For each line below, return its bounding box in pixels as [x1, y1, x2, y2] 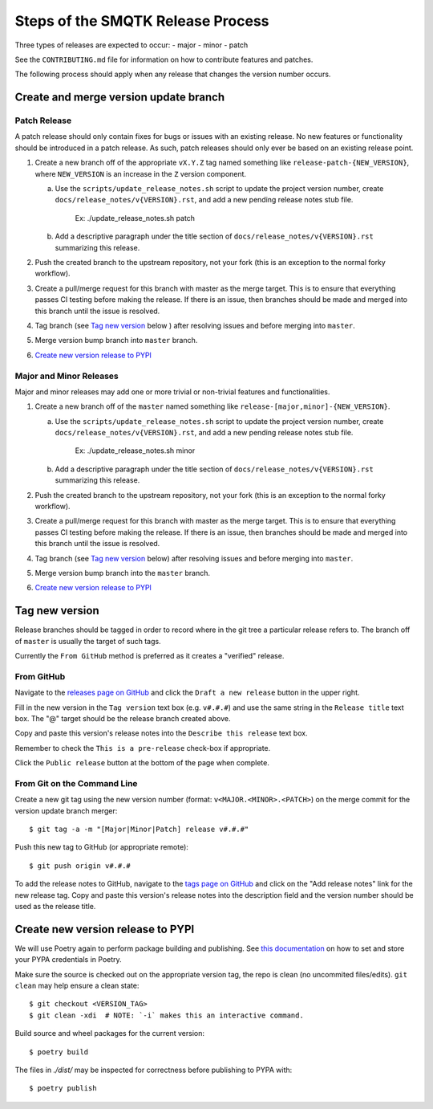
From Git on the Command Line [14, 777, 138, 789]
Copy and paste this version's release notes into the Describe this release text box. [14, 728, 308, 738]
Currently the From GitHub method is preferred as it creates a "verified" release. [14, 651, 285, 661]
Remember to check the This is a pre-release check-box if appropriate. [14, 743, 271, 752]
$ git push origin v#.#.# [29, 861, 132, 870]
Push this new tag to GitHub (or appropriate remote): [14, 842, 188, 852]
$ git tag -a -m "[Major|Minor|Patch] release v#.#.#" [29, 825, 249, 834]
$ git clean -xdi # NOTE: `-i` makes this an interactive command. [29, 1010, 304, 1020]
